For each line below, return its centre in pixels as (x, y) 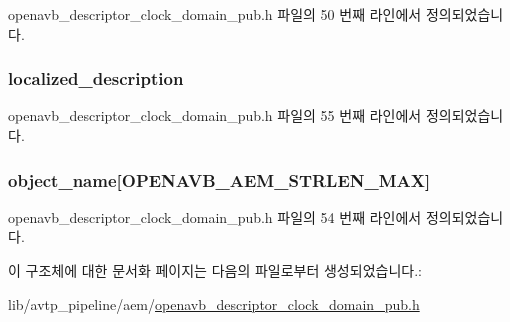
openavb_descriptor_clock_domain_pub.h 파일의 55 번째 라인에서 (215, 115)
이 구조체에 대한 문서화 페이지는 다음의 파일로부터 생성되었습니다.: (215, 270)
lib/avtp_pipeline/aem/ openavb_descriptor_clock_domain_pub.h (214, 303)
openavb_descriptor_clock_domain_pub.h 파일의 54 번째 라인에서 (215, 216)
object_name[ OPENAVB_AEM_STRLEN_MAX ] (219, 179)
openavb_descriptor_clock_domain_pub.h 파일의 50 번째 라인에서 (215, 14)
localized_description (96, 78)
